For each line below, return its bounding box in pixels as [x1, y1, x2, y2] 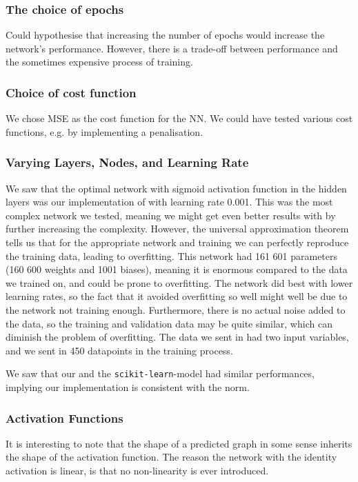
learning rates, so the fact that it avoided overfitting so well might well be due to [6, 289, 348, 303]
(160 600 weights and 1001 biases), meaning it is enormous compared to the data [6, 262, 348, 277]
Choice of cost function [6, 83, 137, 101]
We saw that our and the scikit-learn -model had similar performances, [6, 366, 315, 381]
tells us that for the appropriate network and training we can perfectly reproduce [6, 235, 349, 249]
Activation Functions [6, 409, 123, 426]
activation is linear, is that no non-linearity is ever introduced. [6, 463, 269, 477]
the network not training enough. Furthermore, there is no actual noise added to [6, 302, 346, 317]
